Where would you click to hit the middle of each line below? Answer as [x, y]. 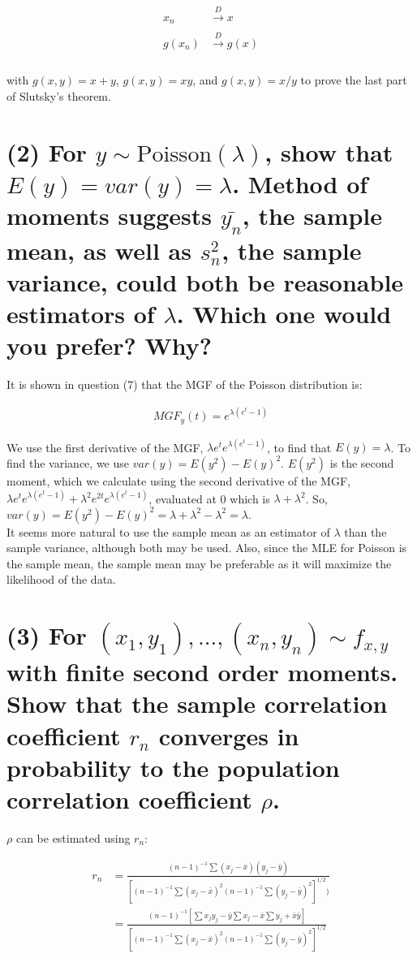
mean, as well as [99, 250]
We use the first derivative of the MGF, [105, 447]
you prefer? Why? [110, 345]
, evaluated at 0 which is [209, 498]
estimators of [81, 314]
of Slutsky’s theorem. [59, 96]
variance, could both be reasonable [205, 282]
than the [365, 531]
